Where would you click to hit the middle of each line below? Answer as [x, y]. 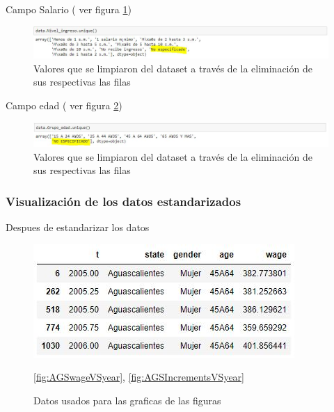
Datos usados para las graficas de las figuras [127, 400]
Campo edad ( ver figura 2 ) [64, 105]
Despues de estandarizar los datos [78, 227]
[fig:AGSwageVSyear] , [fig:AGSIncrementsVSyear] [139, 377]
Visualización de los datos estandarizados [124, 201]
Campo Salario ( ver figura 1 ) [69, 9]
